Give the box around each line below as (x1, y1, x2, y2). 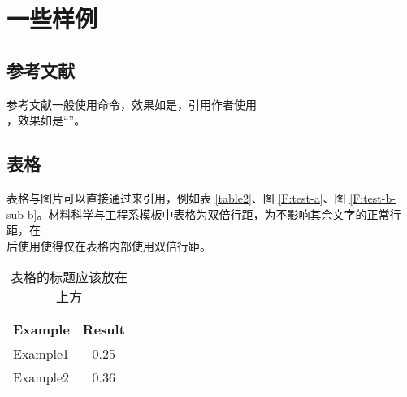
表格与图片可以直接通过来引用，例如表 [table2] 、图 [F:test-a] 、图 (6, 189, 346, 206)
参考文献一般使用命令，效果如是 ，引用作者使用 (6, 95, 257, 112)
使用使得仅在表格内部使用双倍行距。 (17, 237, 211, 254)
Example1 (13, 344, 70, 364)
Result (82, 320, 125, 339)
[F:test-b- (349, 189, 396, 206)
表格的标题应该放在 (10, 268, 128, 287)
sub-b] (6, 205, 37, 222)
